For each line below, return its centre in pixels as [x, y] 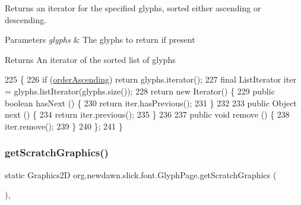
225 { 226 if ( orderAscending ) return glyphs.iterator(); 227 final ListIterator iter [150, 79]
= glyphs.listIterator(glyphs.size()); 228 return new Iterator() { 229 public [140, 91]
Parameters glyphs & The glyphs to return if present [100, 40]
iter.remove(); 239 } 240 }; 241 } [64, 126]
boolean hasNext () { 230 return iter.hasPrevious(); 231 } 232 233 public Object [151, 102]
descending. [26, 19]
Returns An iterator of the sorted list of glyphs [90, 59]
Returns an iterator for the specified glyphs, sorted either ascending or [133, 8]
